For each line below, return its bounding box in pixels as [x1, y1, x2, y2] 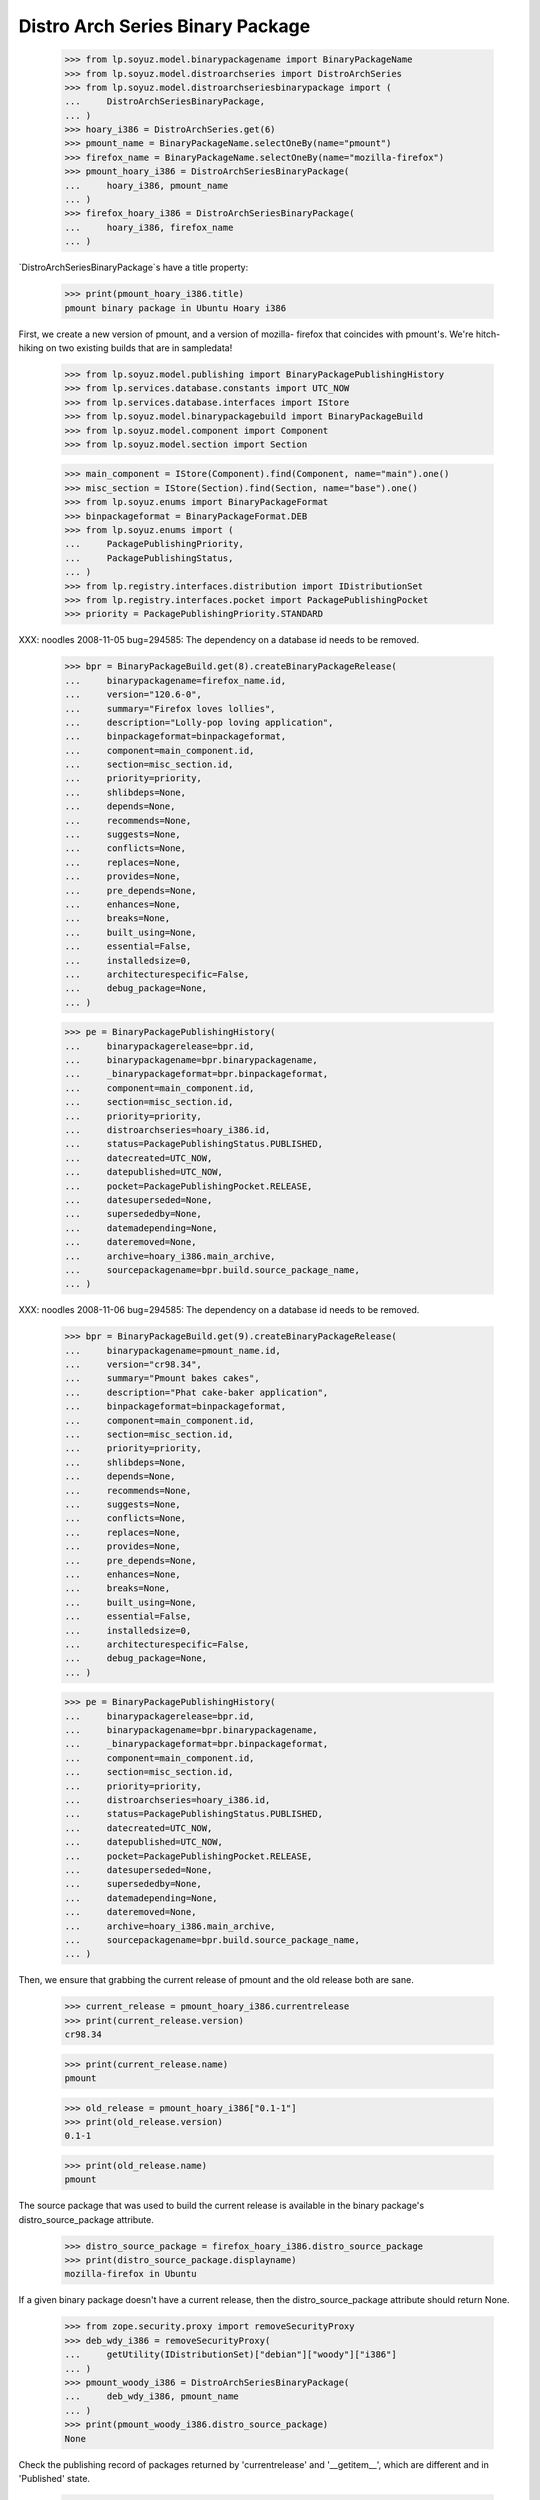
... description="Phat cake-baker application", [64, 1386, 329, 1398]
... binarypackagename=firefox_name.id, [64, 675, 287, 686]
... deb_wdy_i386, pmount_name [64, 2391, 239, 2402]
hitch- [475, 328, 501, 340]
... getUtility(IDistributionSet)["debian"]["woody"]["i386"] [64, 2349, 397, 2360]
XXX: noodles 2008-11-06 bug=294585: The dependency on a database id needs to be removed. [18, 1304, 420, 1316]
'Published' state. [18, 2472, 90, 2484]
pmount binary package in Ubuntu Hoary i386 [64, 302, 287, 314]
